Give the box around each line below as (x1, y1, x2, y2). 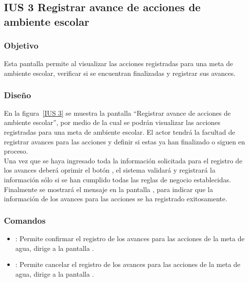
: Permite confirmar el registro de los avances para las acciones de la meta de (15, 233, 245, 243)
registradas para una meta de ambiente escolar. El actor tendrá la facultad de (4, 126, 235, 137)
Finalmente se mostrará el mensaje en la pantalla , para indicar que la (4, 184, 213, 194)
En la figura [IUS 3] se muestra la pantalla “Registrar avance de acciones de (4, 107, 231, 118)
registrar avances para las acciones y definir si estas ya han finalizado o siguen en (4, 136, 245, 146)
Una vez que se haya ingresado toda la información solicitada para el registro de (4, 155, 243, 165)
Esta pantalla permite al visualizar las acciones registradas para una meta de (4, 58, 233, 69)
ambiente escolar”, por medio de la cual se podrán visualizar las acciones (4, 117, 221, 127)
